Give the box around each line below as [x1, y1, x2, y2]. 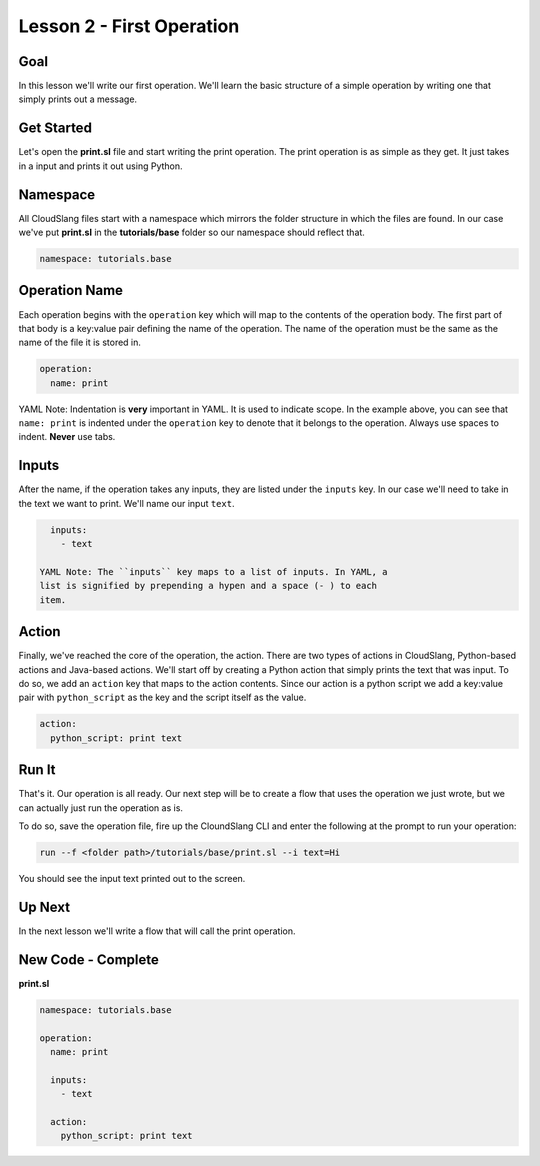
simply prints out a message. [18, 93, 138, 105]
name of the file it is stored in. [18, 336, 142, 349]
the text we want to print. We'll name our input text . [18, 497, 235, 509]
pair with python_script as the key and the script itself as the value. [18, 691, 307, 704]
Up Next [18, 898, 70, 915]
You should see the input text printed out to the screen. [18, 872, 246, 884]
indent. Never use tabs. [18, 431, 116, 443]
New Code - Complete [18, 951, 159, 968]
